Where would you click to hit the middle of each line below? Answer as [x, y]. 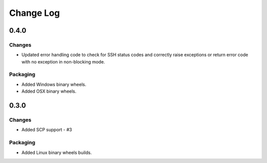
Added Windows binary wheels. [54, 84]
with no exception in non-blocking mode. [63, 61]
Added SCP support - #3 [47, 130]
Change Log [35, 13]
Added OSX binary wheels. [49, 91]
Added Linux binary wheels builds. [57, 152]
